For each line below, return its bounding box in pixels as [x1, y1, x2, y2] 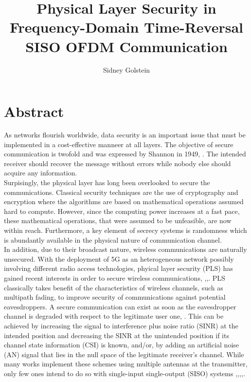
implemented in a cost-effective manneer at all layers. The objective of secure [4, 139, 233, 149]
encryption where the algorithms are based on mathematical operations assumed [4, 196, 244, 207]
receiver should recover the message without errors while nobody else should [4, 158, 231, 168]
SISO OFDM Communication [25, 36, 228, 56]
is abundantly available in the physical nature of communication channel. [4, 234, 222, 245]
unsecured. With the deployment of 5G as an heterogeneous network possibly [4, 253, 234, 264]
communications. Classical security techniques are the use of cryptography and [4, 187, 238, 197]
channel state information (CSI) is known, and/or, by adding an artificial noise [4, 340, 239, 350]
